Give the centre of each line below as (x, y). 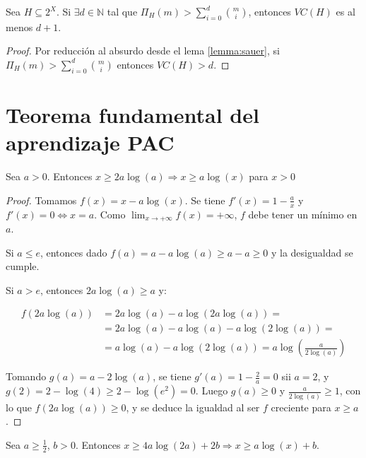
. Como (110, 214)
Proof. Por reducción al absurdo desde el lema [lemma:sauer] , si (143, 51)
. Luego (212, 391)
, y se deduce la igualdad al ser (193, 407)
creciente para (301, 407)
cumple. (23, 266)
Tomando (26, 376)
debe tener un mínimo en (303, 214)
